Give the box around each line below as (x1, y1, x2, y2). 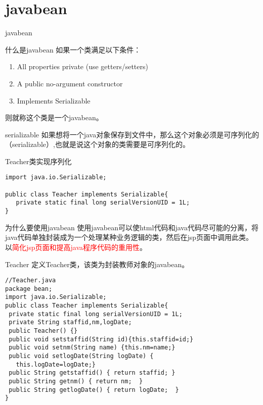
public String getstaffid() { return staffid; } (9, 369, 176, 377)
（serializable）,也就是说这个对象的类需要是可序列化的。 (5, 139, 190, 149)
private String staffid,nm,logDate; (9, 319, 132, 326)
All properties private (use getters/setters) (17, 61, 148, 72)
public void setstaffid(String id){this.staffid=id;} (9, 335, 194, 343)
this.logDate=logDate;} (16, 361, 96, 368)
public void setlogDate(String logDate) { (9, 352, 154, 360)
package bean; (5, 285, 53, 292)
